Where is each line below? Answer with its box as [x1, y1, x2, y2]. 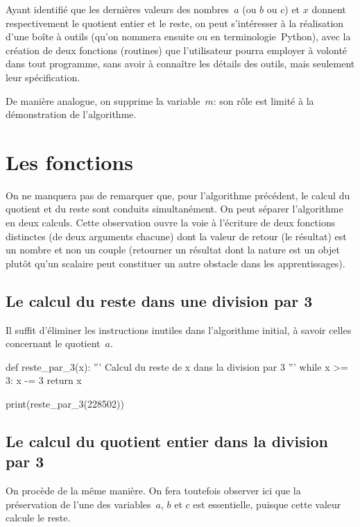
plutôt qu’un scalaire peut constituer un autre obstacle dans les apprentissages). [6, 256, 345, 270]
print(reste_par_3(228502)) [6, 396, 124, 411]
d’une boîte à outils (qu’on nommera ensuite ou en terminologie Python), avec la [6, 29, 351, 44]
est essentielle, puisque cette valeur [193, 496, 341, 511]
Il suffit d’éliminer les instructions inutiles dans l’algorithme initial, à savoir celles [6, 322, 352, 337]
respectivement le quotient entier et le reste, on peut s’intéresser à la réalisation [6, 15, 344, 30]
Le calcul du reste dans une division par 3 [6, 290, 313, 311]
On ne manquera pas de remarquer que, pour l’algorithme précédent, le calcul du [6, 187, 350, 202]
